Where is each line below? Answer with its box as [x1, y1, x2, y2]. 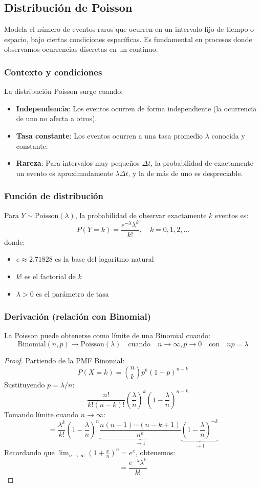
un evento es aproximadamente [16, 167, 113, 178]
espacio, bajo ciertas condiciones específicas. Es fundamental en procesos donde [4, 33, 252, 44]
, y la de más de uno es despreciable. [128, 167, 243, 178]
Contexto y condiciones [4, 65, 102, 78]
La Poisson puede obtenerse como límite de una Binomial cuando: [4, 330, 210, 341]
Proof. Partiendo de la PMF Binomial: [4, 355, 125, 365]
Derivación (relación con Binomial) [4, 310, 151, 323]
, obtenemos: [136, 447, 176, 458]
